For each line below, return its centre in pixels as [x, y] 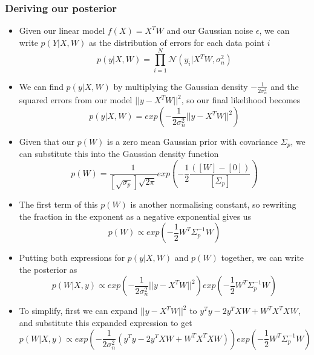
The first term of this [58, 204]
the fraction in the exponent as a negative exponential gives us [135, 216]
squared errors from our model [76, 100]
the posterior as [48, 269]
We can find [41, 86]
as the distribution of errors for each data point [177, 42]
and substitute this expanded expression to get [106, 322]
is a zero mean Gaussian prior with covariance [193, 141]
